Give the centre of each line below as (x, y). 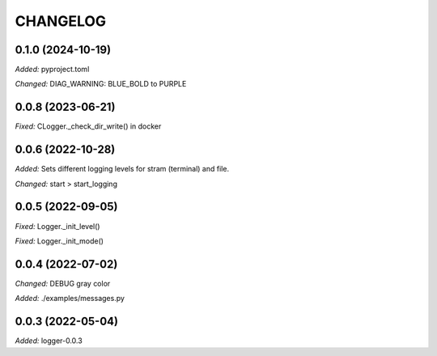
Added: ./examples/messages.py (70, 299)
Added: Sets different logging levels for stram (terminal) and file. (122, 169)
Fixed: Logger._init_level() (57, 226)
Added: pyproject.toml (52, 70)
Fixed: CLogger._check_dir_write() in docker (88, 126)
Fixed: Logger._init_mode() (59, 241)
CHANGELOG (61, 21)
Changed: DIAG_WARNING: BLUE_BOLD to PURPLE (101, 84)
